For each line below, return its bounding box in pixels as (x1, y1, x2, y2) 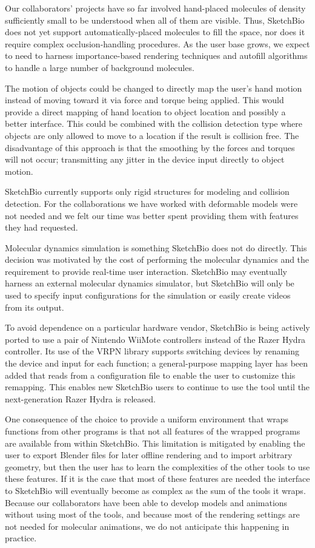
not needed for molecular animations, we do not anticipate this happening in (5, 519, 290, 532)
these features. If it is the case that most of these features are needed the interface (5, 472, 310, 485)
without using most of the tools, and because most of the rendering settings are (5, 508, 300, 521)
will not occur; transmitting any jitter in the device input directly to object (5, 153, 285, 166)
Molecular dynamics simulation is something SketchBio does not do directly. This (5, 241, 307, 254)
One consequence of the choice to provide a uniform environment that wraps (5, 413, 289, 425)
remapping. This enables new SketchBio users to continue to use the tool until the (5, 381, 310, 393)
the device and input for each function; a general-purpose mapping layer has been (5, 357, 308, 370)
